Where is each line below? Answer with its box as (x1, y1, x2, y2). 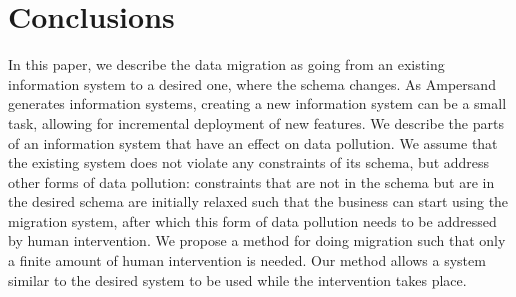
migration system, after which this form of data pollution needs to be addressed (8, 210, 497, 231)
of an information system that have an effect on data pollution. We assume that (8, 132, 498, 153)
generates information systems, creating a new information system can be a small (8, 93, 507, 114)
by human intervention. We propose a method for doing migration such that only (8, 230, 506, 251)
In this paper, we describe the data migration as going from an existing (8, 54, 445, 75)
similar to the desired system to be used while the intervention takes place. (8, 269, 467, 290)
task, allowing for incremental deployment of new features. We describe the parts (8, 112, 504, 133)
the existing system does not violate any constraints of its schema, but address (8, 152, 490, 173)
